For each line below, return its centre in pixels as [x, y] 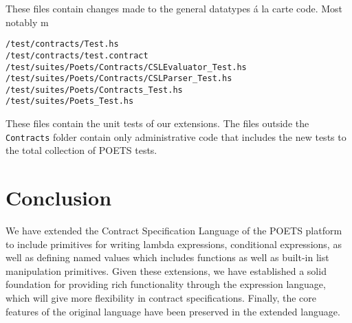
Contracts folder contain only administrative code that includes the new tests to [176, 136]
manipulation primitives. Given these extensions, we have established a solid [166, 270]
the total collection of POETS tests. [81, 150]
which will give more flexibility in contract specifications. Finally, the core [161, 298]
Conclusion [59, 198]
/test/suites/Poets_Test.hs [70, 101]
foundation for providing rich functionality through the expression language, [166, 284]
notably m [27, 22]
